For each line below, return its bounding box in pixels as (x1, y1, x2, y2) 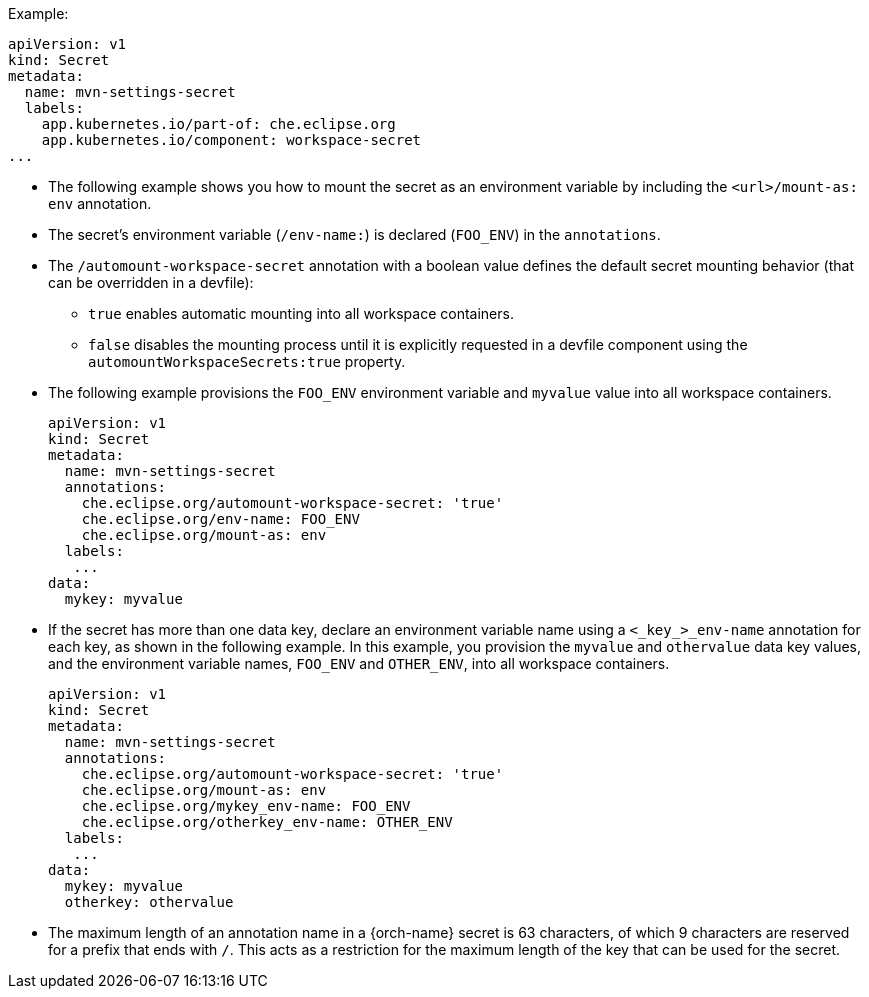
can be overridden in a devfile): (48, 274, 254, 291)
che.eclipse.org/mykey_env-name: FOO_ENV (81, 798, 411, 814)
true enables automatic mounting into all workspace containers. (88, 305, 514, 322)
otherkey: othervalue (64, 894, 234, 910)
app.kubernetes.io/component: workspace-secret (41, 132, 422, 148)
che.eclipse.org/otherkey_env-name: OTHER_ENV (81, 814, 453, 830)
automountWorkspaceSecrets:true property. (88, 353, 406, 370)
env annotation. (48, 195, 152, 212)
